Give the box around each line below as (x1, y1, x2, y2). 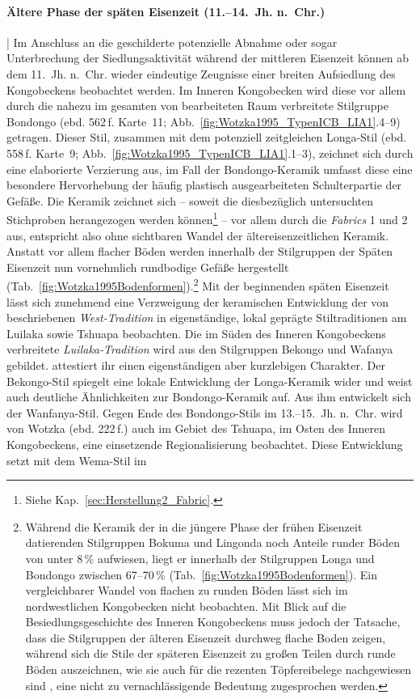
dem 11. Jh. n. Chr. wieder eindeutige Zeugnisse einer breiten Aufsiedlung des (6, 65, 396, 82)
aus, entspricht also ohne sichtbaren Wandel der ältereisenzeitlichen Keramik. (6, 227, 389, 244)
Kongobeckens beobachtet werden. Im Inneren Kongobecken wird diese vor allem (6, 81, 406, 98)
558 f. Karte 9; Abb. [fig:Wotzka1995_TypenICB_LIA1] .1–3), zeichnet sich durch (6, 144, 414, 161)
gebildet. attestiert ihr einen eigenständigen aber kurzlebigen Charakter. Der (6, 356, 385, 373)
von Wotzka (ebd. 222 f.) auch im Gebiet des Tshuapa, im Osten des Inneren (6, 420, 386, 437)
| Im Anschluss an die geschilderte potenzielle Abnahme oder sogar (6, 33, 338, 50)
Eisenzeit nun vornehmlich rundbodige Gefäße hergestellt (6, 258, 289, 275)
